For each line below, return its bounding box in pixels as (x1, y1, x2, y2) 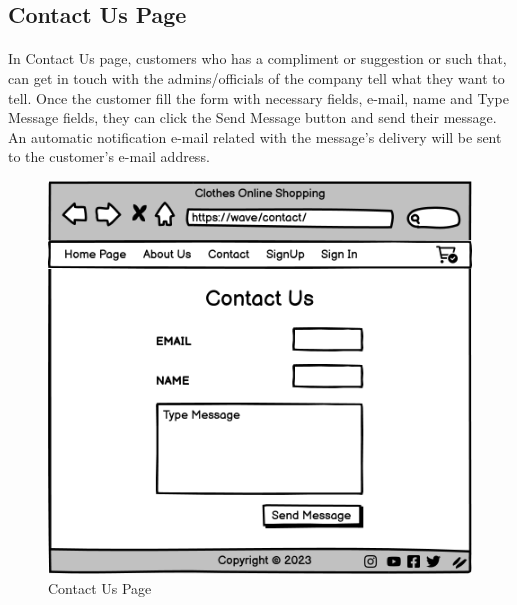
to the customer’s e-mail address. (8, 146, 210, 167)
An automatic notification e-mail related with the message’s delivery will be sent (8, 126, 502, 147)
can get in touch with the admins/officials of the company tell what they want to (8, 67, 505, 88)
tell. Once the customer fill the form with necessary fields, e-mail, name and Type (8, 87, 509, 108)
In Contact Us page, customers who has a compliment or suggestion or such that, (8, 48, 507, 69)
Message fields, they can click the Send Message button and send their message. (8, 107, 497, 128)
